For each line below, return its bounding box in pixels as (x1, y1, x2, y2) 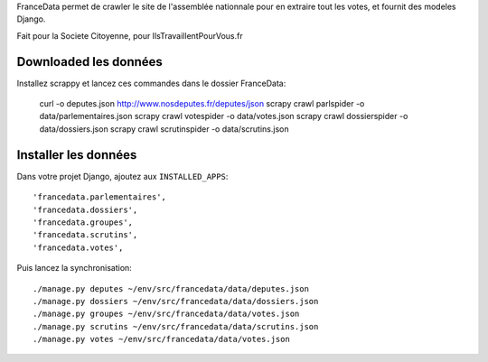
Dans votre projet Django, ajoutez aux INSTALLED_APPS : (16, 171, 229, 181)
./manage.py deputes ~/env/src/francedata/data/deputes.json (33, 283, 309, 293)
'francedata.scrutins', (33, 230, 138, 240)
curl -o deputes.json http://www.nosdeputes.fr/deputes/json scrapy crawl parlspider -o (39, 98, 365, 109)
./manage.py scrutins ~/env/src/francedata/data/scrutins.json (33, 321, 319, 331)
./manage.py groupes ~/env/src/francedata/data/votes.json (33, 309, 300, 320)
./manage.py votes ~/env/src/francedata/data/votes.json (33, 334, 291, 345)
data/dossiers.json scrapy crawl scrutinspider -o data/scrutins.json (39, 123, 289, 135)
